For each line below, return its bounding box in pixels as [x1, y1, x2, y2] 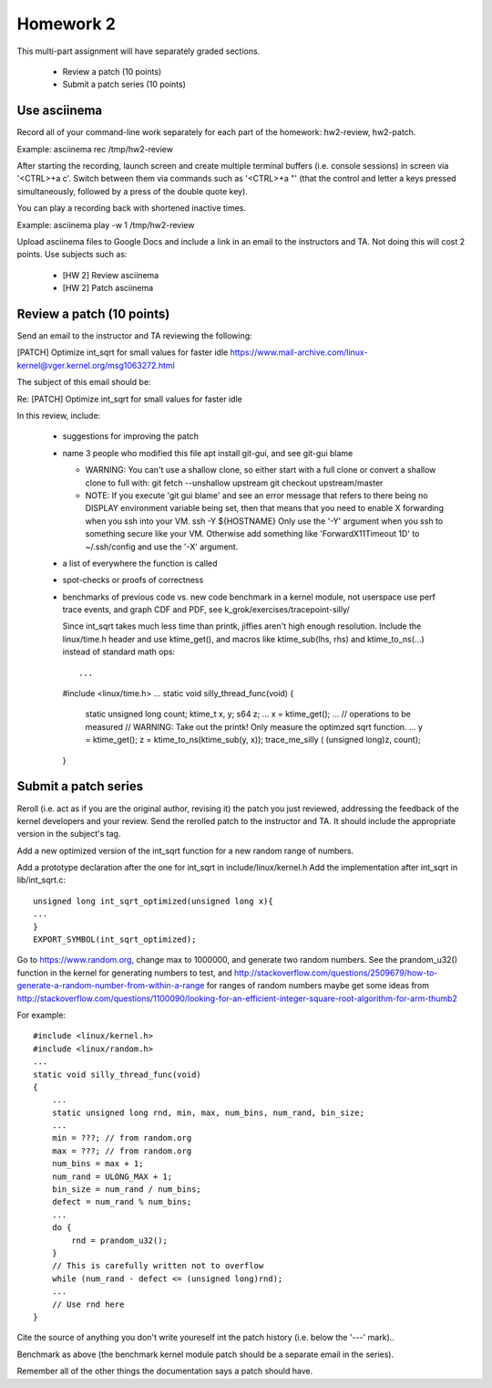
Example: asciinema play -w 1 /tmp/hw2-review [16, 219, 195, 230]
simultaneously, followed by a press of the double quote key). [16, 185, 248, 196]
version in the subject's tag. [16, 829, 121, 840]
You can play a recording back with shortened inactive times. [16, 203, 246, 214]
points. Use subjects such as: [16, 249, 128, 260]
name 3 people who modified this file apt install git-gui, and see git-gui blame [62, 447, 354, 458]
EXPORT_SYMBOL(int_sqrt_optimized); [33, 934, 197, 944]
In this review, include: [16, 411, 101, 421]
